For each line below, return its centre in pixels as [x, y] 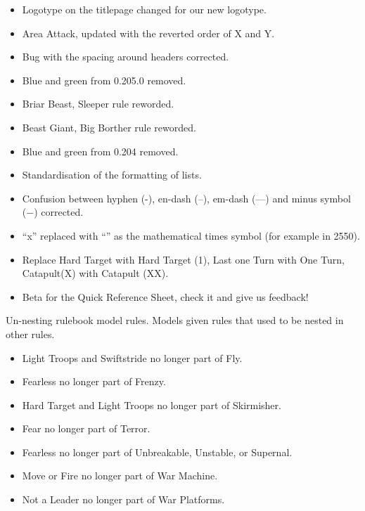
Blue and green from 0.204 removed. [100, 151]
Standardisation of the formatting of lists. [112, 175]
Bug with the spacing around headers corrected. [126, 57]
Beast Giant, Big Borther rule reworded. [109, 127]
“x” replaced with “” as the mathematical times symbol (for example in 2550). [191, 235]
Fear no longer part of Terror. [86, 428]
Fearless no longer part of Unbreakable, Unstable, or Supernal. [157, 452]
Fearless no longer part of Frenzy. [94, 381]
